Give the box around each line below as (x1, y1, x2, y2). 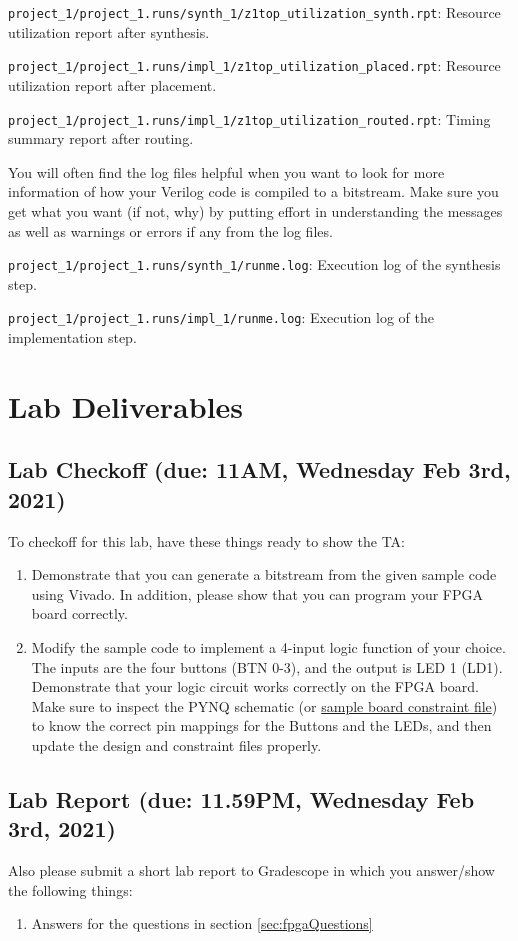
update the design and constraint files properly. (31, 734, 322, 755)
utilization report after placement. (8, 74, 217, 95)
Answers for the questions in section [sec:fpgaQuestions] (31, 913, 373, 934)
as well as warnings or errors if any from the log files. (8, 220, 333, 241)
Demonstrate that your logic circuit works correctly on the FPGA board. (31, 676, 479, 697)
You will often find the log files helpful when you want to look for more (8, 161, 445, 182)
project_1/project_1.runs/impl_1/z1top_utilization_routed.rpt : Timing (8, 108, 491, 129)
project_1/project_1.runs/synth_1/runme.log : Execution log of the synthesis (8, 254, 501, 275)
